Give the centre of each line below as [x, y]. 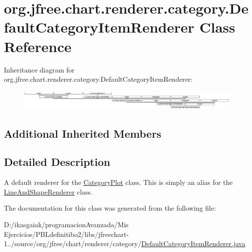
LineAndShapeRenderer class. [48, 191]
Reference [38, 46]
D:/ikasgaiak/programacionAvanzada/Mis [66, 224]
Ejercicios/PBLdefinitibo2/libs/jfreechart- [67, 234]
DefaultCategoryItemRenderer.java [193, 243]
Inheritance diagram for [39, 69]
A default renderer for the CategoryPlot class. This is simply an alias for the [118, 182]
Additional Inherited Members [83, 133]
